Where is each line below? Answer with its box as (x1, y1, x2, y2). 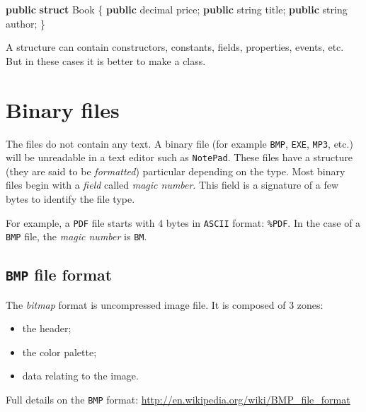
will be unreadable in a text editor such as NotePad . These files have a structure (6, 150, 353, 165)
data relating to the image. (22, 368, 139, 383)
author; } (6, 16, 46, 30)
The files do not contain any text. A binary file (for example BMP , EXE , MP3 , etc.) (6, 136, 353, 151)
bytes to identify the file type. (6, 192, 135, 206)
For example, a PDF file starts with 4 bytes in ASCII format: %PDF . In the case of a (6, 215, 361, 230)
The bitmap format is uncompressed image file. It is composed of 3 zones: (6, 297, 324, 312)
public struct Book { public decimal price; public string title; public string (6, 2, 348, 16)
